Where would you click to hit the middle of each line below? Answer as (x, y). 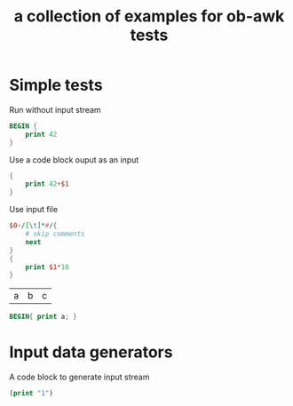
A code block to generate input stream (79, 377)
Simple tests (56, 85)
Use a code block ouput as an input (74, 159)
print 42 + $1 (47, 184)
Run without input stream (55, 109)
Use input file (34, 210)
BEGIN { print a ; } (43, 317)
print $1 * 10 (47, 267)
